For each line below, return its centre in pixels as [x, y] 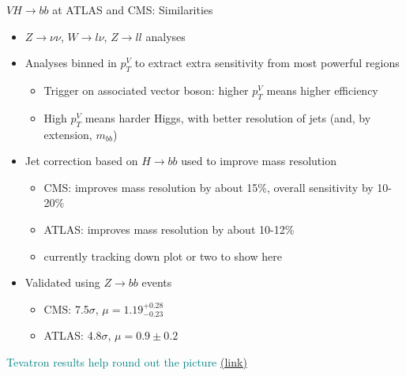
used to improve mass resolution [259, 161]
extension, [68, 134]
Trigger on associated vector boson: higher [146, 90]
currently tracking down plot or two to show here [163, 256]
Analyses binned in [71, 63]
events [157, 282]
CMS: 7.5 [66, 308]
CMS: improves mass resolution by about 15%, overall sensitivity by [209, 187]
